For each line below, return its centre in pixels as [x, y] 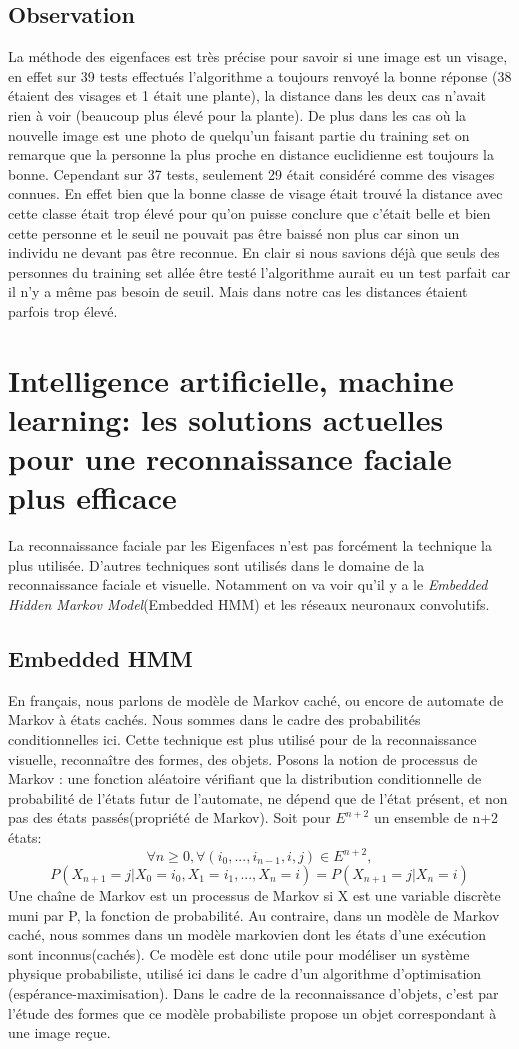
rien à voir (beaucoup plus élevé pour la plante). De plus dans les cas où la [237, 114]
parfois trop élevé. [63, 310]
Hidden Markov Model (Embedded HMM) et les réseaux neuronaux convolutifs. [249, 603]
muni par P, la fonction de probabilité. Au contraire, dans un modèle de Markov [254, 914]
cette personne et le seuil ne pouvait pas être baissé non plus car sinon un [234, 232]
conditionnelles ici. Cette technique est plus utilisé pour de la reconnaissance [242, 738]
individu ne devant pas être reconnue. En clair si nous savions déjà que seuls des [254, 252]
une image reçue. [59, 1032]
